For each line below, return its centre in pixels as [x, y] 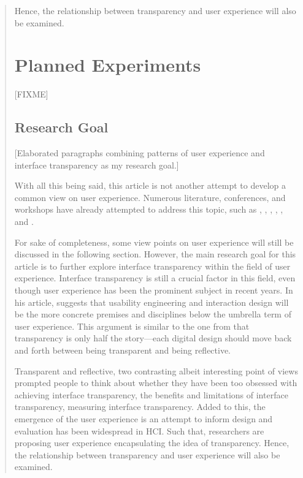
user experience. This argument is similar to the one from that [132, 326]
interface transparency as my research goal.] [97, 165]
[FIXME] [31, 94]
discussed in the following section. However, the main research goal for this [155, 254]
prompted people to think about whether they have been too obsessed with [156, 383]
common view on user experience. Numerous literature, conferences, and [150, 197]
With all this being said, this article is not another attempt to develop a [150, 185]
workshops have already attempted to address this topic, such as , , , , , [149, 209]
